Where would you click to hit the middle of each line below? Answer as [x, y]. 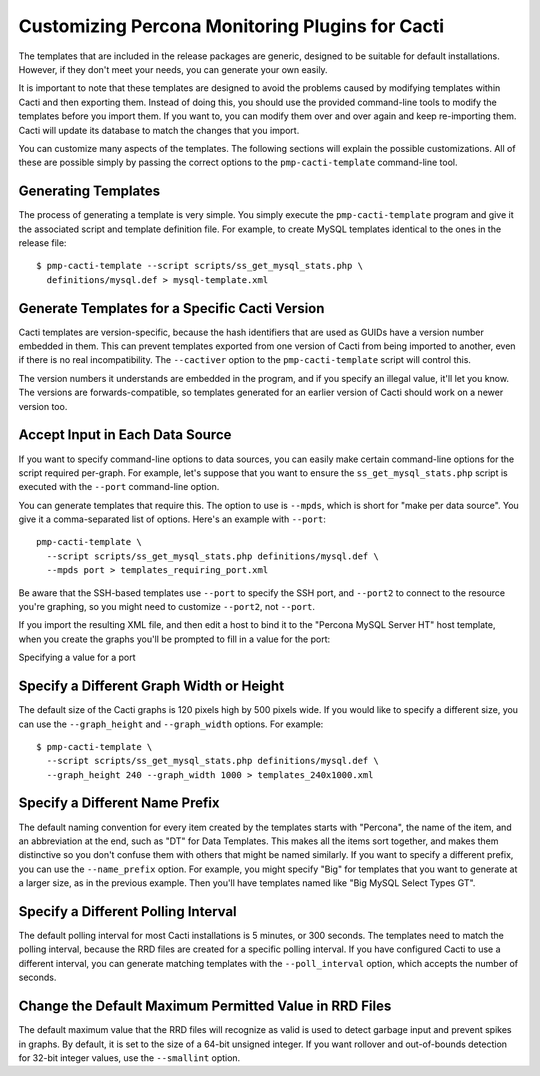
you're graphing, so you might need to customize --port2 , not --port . [166, 607]
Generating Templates [89, 191]
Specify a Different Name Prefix [119, 803]
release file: [42, 242]
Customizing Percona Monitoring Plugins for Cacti [231, 26]
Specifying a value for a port [77, 657]
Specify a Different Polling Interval [127, 911]
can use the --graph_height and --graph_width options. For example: [171, 724]
